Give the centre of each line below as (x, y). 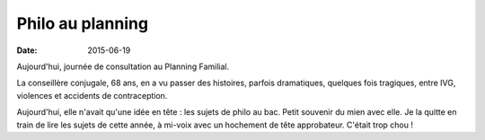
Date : (27, 50)
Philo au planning (82, 23)
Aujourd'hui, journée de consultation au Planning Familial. (123, 66)
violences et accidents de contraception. (92, 95)
